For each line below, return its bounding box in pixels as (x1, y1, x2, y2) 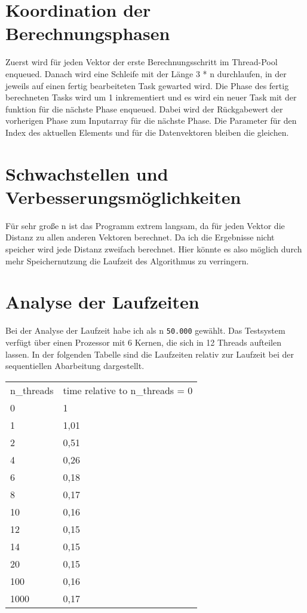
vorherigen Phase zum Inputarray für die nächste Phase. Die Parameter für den (5, 114, 297, 127)
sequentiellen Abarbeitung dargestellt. (5, 359, 145, 372)
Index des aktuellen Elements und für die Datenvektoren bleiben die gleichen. (5, 126, 289, 138)
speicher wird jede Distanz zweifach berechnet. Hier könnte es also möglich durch (5, 242, 302, 255)
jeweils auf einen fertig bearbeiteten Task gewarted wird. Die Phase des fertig (5, 79, 289, 92)
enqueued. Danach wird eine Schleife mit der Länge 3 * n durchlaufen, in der (5, 67, 287, 80)
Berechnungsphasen (5, 21, 170, 45)
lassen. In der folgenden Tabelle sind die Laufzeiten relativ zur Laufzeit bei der (5, 347, 294, 360)
